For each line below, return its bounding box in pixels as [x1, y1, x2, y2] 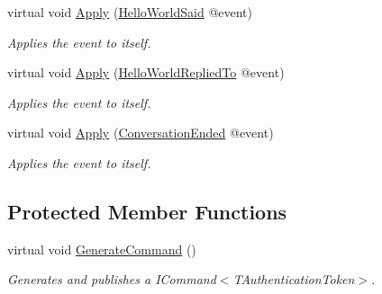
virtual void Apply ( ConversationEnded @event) [7, 123, 274, 142]
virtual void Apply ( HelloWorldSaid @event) [7, 3, 253, 21]
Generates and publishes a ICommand [7, 270, 216, 289]
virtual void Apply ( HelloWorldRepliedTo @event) [7, 63, 285, 82]
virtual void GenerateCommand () [7, 239, 196, 258]
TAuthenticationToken [232, 270, 355, 289]
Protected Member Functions [7, 197, 287, 225]
